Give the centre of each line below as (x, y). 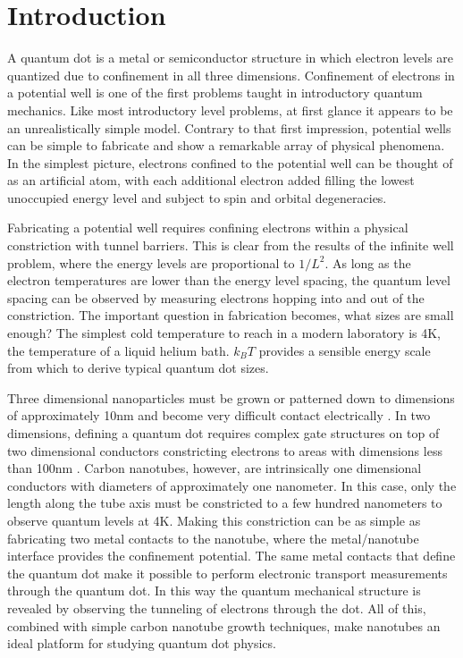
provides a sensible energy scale (345, 350)
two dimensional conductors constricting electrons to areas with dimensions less (225, 450)
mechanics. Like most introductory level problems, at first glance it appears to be (230, 110)
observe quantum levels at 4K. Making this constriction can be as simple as (214, 520)
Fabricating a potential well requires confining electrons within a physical (208, 228)
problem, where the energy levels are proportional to (151, 262)
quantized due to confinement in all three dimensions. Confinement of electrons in (231, 75)
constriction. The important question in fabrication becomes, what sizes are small (231, 315)
